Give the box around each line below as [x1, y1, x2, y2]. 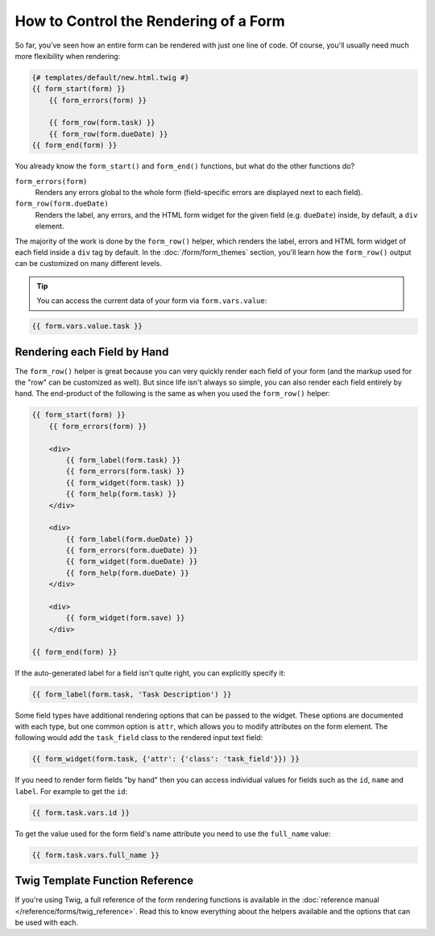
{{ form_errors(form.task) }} [65, 467, 185, 476]
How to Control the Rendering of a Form [14, 12, 285, 30]
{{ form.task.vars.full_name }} [31, 851, 160, 859]
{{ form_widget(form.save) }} [65, 614, 185, 622]
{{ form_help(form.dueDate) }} [65, 568, 189, 577]
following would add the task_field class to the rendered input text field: [14, 733, 263, 743]
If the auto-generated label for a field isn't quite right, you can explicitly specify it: [14, 668, 286, 677]
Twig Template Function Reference [14, 874, 194, 888]
